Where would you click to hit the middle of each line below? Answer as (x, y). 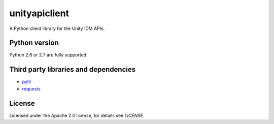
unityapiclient (39, 13)
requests (31, 88)
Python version (34, 43)
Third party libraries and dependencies (73, 69)
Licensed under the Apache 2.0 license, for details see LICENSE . (77, 115)
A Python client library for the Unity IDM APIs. (57, 28)
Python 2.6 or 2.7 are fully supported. (49, 55)
